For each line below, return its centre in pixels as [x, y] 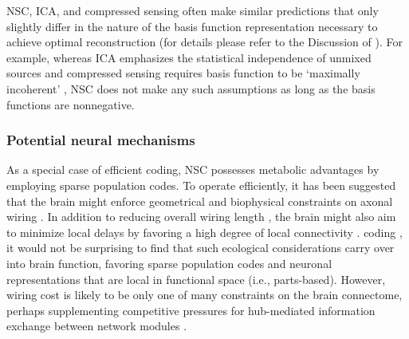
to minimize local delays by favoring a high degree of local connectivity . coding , [204, 232]
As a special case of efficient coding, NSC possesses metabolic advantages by [193, 169]
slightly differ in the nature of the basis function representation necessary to [192, 26]
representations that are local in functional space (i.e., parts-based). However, [196, 279]
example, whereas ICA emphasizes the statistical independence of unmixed [189, 57]
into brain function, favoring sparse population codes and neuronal [169, 263]
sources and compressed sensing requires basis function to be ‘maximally [183, 73]
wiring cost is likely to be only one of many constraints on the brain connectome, [204, 295]
